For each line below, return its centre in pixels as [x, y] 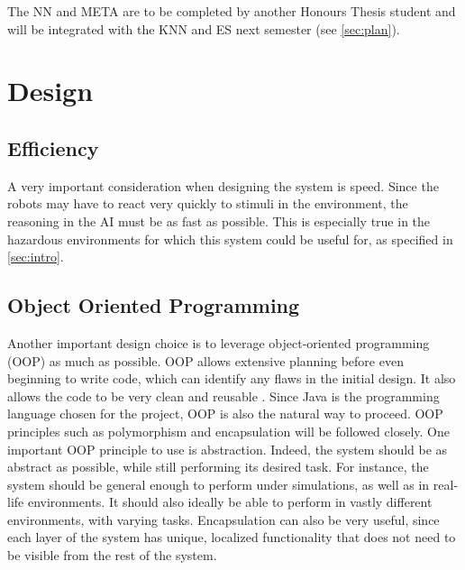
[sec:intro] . [36, 257]
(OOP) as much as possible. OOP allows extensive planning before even [205, 360]
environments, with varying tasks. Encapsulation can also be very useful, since [223, 519]
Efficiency [53, 147]
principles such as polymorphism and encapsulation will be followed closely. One [228, 431]
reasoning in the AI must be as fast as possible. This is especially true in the [219, 221]
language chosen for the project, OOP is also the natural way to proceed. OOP [225, 414]
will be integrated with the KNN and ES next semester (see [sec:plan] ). [204, 28]
